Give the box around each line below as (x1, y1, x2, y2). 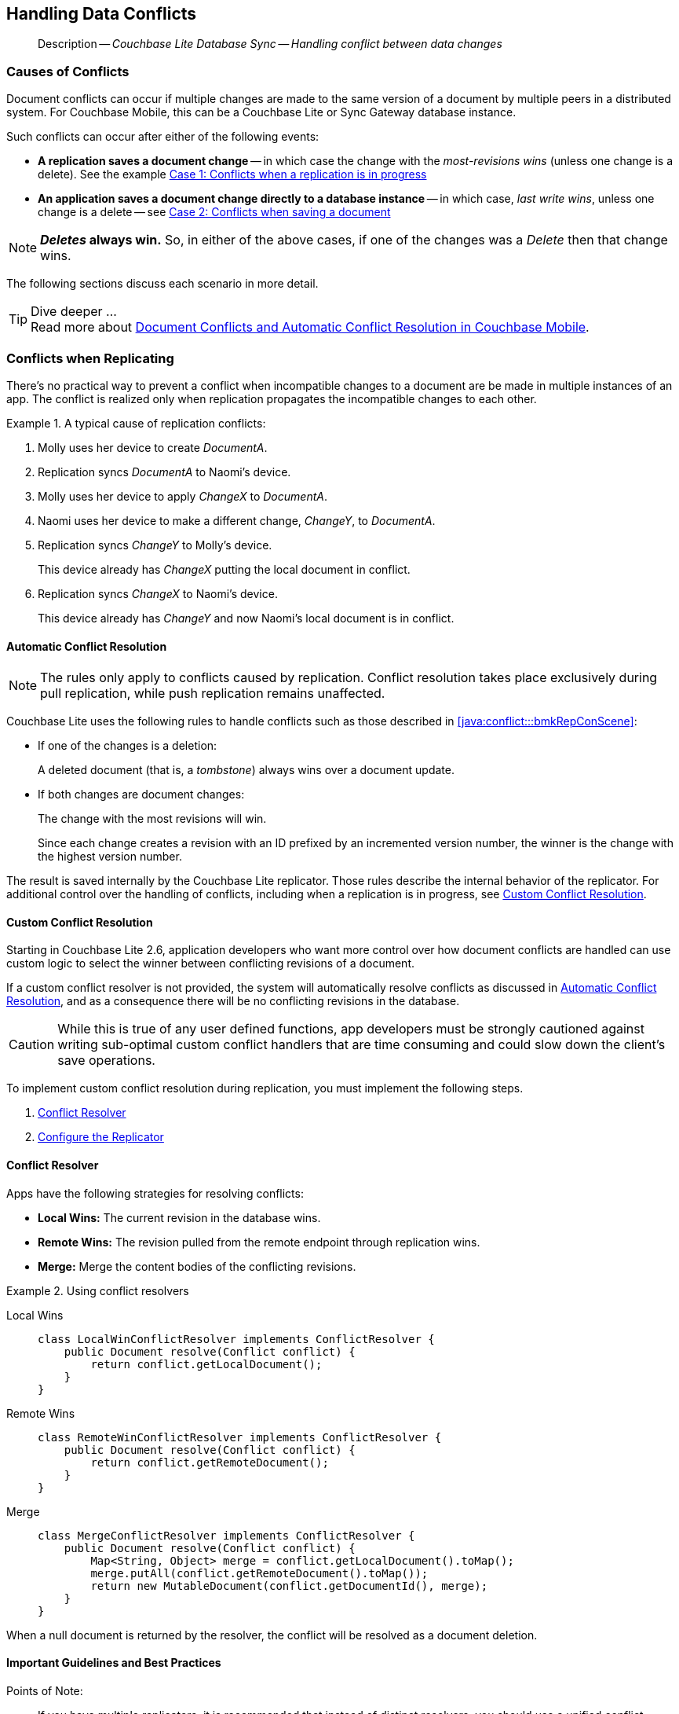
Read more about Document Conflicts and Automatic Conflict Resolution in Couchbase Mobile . (31, 319, 590, 336)
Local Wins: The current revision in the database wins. (38, 1210, 321, 1224)
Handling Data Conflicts (6, 4, 197, 24)
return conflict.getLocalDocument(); (90, 1357, 323, 1371)
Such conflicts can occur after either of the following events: (6, 130, 319, 144)
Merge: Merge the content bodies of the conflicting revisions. (38, 1259, 356, 1273)
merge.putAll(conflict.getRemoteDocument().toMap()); (90, 1566, 429, 1580)
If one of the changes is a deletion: (38, 739, 217, 753)
